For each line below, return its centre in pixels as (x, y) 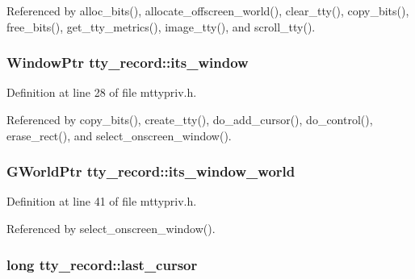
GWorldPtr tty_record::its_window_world (151, 171)
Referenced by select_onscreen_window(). (111, 228)
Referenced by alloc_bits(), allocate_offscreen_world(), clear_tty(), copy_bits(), (208, 10)
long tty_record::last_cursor (102, 264)
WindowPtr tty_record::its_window (128, 62)
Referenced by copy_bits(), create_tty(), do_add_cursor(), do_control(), (190, 119)
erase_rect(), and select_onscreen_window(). (119, 135)
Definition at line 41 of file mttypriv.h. (102, 201)
